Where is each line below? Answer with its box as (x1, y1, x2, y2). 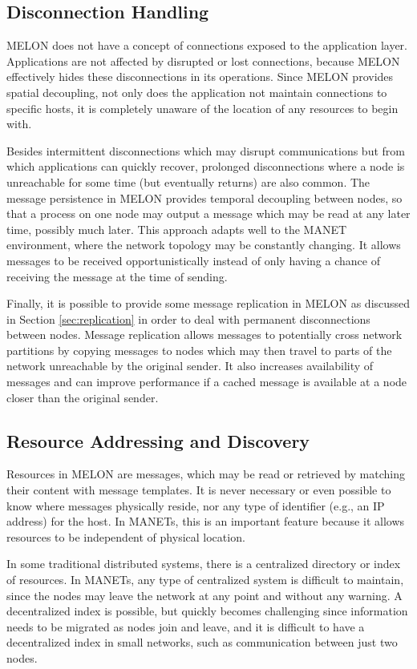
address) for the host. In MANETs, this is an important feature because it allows (6, 513, 405, 530)
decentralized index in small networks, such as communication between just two (6, 634, 398, 651)
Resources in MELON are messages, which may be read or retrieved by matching (6, 465, 405, 482)
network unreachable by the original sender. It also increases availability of (6, 357, 374, 374)
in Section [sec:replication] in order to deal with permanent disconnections (6, 310, 370, 327)
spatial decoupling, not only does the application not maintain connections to (6, 83, 387, 100)
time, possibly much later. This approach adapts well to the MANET (6, 220, 347, 237)
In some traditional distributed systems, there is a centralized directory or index (6, 555, 401, 572)
